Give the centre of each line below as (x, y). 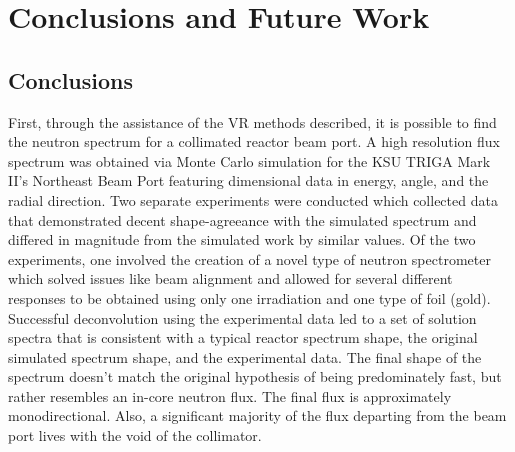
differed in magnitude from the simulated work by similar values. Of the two (242, 239)
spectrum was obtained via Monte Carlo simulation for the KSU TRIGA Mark (249, 160)
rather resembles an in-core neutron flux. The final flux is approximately (230, 395)
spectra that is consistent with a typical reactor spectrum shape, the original (243, 337)
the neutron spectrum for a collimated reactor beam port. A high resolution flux (254, 141)
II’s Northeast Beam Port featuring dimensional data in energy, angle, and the (248, 180)
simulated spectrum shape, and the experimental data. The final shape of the (245, 356)
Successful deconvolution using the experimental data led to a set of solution (242, 317)
